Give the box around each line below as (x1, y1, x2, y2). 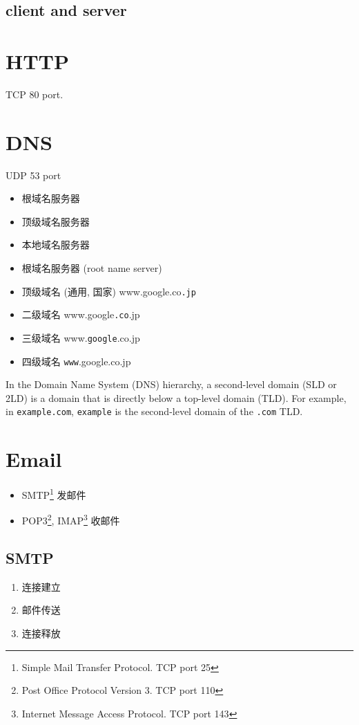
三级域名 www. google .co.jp (21, 330, 140, 345)
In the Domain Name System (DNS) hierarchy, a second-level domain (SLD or (6, 377, 337, 392)
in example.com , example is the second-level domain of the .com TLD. (6, 404, 303, 419)
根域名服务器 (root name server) (21, 261, 162, 275)
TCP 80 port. (6, 86, 64, 101)
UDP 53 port (6, 167, 61, 182)
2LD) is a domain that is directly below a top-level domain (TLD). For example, (6, 390, 347, 405)
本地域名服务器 (21, 237, 90, 252)
